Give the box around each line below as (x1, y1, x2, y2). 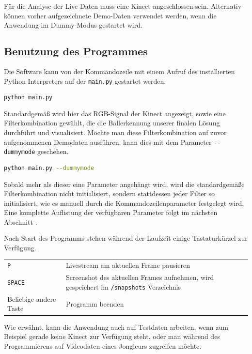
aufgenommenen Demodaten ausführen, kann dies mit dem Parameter (4, 137, 212, 147)
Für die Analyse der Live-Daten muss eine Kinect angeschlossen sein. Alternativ (4, 1, 242, 11)
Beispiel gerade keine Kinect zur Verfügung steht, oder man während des (4, 331, 220, 341)
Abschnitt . (4, 216, 37, 227)
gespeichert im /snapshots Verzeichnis (65, 281, 181, 292)
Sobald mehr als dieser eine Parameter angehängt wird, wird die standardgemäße (4, 179, 245, 189)
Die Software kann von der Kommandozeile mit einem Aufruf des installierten (4, 66, 235, 76)
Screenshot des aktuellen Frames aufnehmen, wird (65, 272, 214, 282)
